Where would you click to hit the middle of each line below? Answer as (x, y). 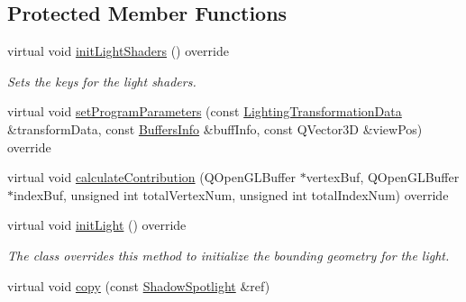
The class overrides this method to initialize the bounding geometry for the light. (228, 255)
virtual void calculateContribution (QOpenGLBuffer (151, 177)
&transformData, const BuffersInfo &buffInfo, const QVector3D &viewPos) (215, 128)
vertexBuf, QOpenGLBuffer (383, 177)
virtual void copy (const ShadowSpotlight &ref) (139, 285)
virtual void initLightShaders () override (118, 51)
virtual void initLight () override (97, 225)
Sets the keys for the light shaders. (102, 81)
